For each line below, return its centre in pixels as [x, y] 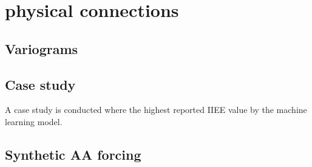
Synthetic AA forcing [73, 154]
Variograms [42, 48]
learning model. [34, 121]
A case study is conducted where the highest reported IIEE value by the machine [156, 110]
